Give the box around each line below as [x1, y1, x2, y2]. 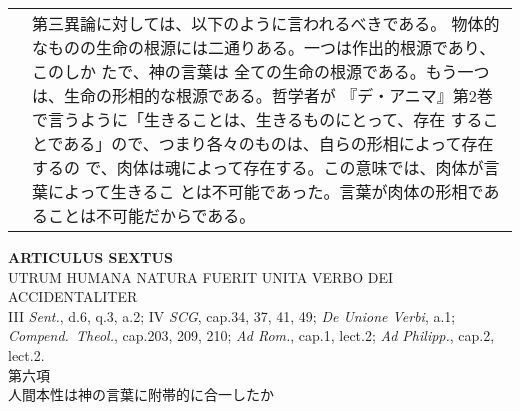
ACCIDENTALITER [8, 286, 138, 307]
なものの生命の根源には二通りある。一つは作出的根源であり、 [32, 36, 496, 59]
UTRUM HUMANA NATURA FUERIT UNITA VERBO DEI [8, 266, 393, 287]
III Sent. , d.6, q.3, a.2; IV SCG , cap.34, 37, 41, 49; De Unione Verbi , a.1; [8, 305, 456, 326]
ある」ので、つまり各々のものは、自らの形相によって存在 [63, 132, 494, 155]
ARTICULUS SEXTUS [8, 247, 173, 267]
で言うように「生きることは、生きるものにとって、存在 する [32, 108, 483, 131]
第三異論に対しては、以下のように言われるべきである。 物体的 [32, 12, 500, 35]
